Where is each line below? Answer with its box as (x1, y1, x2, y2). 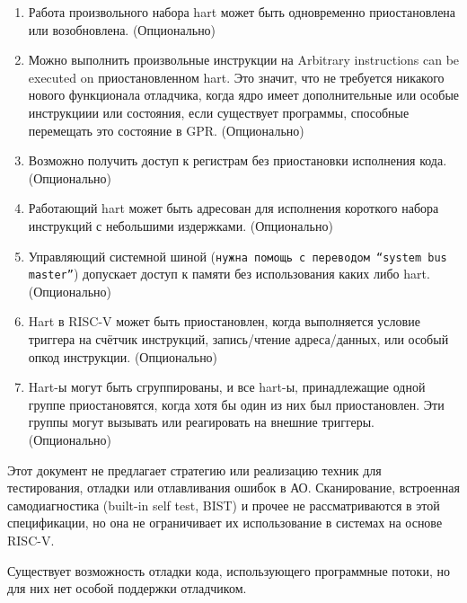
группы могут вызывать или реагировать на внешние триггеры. (28, 412, 375, 431)
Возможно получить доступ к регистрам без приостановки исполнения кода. (28, 151, 447, 170)
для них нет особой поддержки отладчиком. (7, 579, 247, 598)
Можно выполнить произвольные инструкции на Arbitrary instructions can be (28, 50, 460, 69)
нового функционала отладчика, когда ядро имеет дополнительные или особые (28, 85, 460, 104)
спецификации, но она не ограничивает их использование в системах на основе (7, 513, 443, 532)
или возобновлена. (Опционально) (28, 20, 216, 39)
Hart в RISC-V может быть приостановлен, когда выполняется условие (28, 312, 420, 331)
